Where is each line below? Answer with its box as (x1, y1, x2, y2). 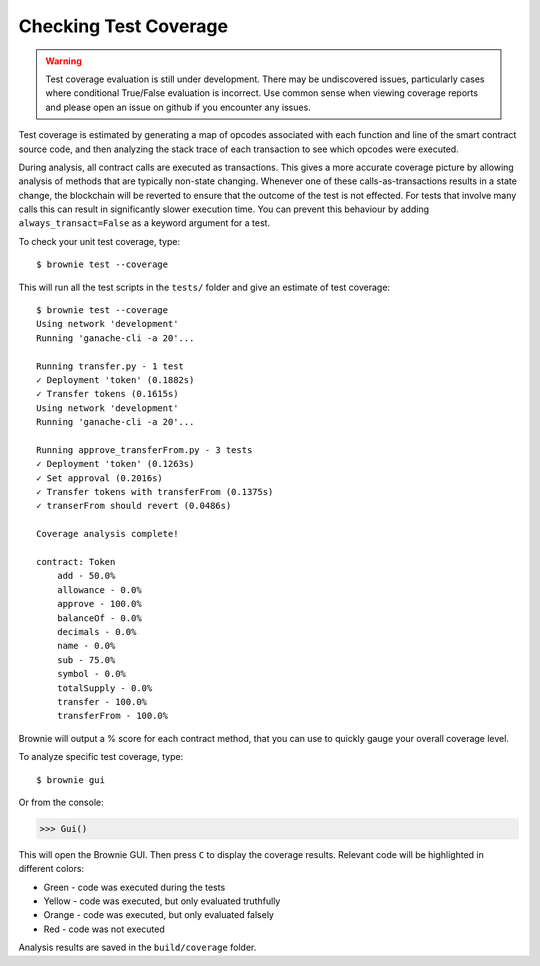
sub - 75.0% (56, 654, 116, 665)
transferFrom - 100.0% (56, 710, 169, 722)
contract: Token (36, 556, 116, 568)
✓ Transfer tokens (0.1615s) (36, 388, 179, 400)
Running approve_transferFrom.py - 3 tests (36, 444, 253, 455)
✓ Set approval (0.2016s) (36, 472, 164, 484)
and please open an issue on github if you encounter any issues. (45, 101, 312, 113)
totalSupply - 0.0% (56, 682, 153, 694)
